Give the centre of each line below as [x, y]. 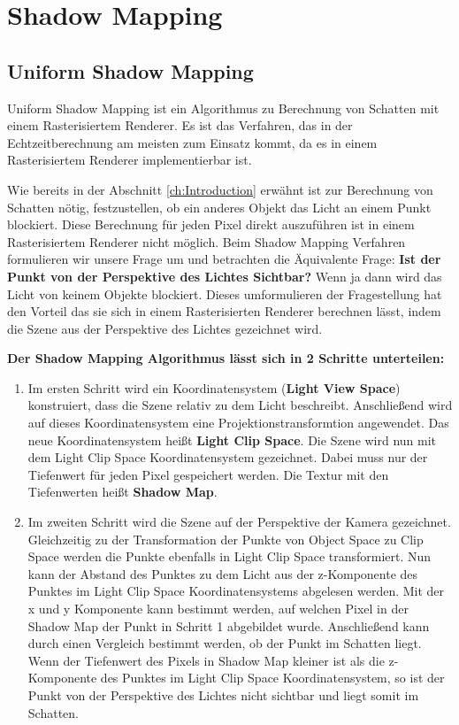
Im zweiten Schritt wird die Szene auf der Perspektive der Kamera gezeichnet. [239, 522]
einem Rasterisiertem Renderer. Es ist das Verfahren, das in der [180, 125]
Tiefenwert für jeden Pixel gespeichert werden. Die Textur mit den [208, 474]
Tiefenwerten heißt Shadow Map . [122, 492]
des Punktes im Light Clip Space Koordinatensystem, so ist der [272, 678]
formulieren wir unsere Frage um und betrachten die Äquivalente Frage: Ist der [224, 259]
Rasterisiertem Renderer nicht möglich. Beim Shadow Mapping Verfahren [207, 241]
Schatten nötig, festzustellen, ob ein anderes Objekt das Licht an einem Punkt [219, 207]
